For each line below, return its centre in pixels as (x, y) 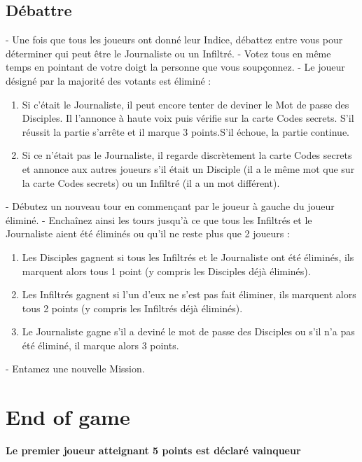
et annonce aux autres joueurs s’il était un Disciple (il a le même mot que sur (188, 168)
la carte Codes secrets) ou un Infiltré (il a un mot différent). (151, 182)
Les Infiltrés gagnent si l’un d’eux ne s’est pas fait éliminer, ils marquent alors (189, 294)
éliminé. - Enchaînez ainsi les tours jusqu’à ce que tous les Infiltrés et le (159, 219)
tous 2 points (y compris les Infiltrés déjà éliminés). (132, 308)
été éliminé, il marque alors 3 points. (100, 345)
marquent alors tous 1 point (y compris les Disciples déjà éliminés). (166, 271)
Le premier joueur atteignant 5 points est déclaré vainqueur (153, 450)
